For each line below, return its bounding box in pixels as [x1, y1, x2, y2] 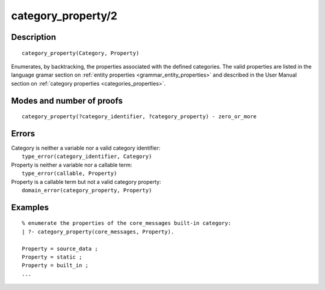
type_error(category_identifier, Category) [22, 153, 152, 160]
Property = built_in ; [22, 262, 89, 269]
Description [11, 32, 57, 42]
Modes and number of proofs [11, 95, 123, 106]
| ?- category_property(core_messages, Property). [22, 228, 175, 235]
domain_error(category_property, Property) [22, 187, 152, 194]
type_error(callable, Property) [22, 170, 117, 177]
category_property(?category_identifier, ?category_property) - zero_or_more [22, 113, 257, 120]
